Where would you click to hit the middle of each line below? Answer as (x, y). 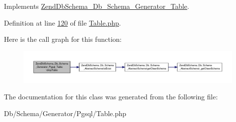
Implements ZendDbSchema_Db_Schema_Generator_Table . (97, 6)
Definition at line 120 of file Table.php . (62, 22)
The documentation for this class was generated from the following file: (111, 97)
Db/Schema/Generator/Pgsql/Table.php (65, 113)
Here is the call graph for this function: (63, 39)
